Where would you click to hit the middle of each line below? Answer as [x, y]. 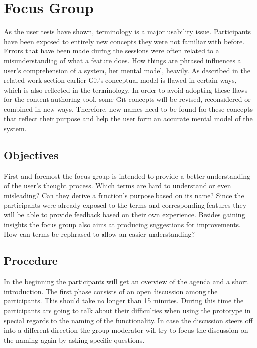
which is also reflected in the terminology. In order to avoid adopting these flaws [126, 89]
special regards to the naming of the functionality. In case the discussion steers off [128, 320]
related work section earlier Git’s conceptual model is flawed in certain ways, [120, 80]
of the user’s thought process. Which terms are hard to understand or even [118, 185]
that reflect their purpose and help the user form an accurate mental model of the [128, 119]
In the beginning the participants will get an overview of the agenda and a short [126, 281]
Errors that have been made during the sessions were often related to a [112, 51]
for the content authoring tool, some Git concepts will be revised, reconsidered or [127, 99]
